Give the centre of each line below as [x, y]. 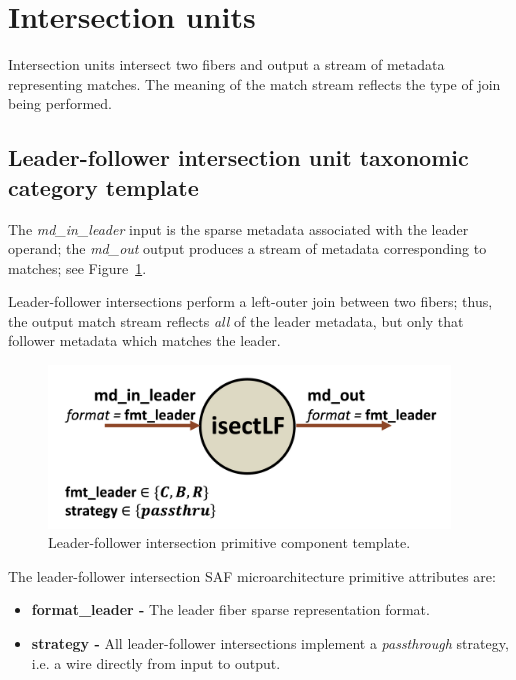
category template [103, 186]
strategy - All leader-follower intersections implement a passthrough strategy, [270, 643]
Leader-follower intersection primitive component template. [229, 542]
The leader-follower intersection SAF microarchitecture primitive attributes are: [252, 575]
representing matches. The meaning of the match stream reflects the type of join [254, 83]
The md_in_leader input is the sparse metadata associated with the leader [238, 228]
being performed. [60, 103]
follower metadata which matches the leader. [144, 340]
